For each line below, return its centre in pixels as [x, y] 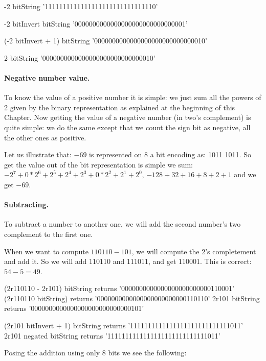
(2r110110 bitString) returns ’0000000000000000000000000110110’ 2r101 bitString [132, 298]
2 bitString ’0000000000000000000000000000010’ [80, 57]
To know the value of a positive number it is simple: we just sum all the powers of [133, 97]
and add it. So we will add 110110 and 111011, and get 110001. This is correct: [128, 261]
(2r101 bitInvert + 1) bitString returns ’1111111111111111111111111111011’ [124, 326]
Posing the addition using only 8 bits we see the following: [95, 353]
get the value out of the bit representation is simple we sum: [99, 164]
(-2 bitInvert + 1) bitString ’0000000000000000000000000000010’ [106, 41]
